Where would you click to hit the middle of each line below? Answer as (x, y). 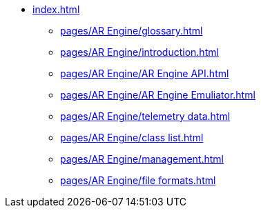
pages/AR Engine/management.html (142, 159)
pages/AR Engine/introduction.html (139, 52)
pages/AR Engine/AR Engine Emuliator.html (158, 95)
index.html (56, 9)
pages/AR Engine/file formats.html (138, 180)
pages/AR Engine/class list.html (132, 138)
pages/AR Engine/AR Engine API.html (145, 73)
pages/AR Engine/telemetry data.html (145, 116)
